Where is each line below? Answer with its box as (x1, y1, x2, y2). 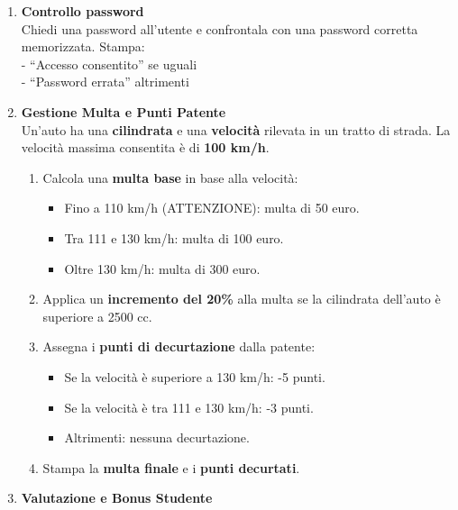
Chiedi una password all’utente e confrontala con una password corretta (21, 19, 418, 38)
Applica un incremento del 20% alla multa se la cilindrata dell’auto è (42, 289, 441, 308)
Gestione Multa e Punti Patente (21, 102, 226, 121)
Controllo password (21, 2, 144, 20)
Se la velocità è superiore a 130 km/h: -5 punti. (64, 367, 325, 386)
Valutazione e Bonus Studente (21, 488, 213, 507)
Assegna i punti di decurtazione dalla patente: (42, 337, 316, 356)
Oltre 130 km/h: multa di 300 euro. (64, 259, 261, 278)
